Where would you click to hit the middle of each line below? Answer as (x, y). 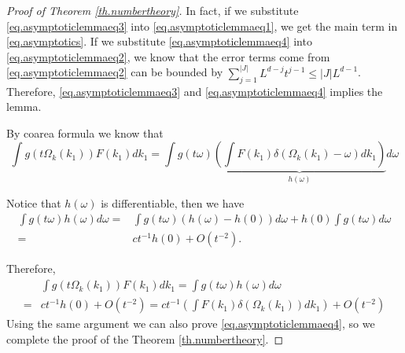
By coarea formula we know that (85, 132)
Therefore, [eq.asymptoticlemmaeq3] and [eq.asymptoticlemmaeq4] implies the (195, 91)
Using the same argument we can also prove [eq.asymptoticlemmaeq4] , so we (191, 324)
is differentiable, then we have (173, 202)
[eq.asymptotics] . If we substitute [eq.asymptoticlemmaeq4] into (159, 41)
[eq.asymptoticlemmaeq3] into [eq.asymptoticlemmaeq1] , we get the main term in (202, 26)
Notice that (34, 202)
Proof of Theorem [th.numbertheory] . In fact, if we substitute (153, 10)
